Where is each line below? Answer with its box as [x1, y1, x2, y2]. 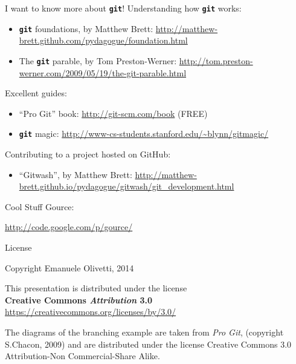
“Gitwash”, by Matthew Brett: [19, 168, 132, 180]
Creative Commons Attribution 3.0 [5, 293, 153, 306]
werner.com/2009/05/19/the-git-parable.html [19, 66, 187, 79]
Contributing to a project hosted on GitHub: [5, 148, 171, 160]
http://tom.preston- [179, 54, 253, 67]
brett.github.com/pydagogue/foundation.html [19, 34, 188, 47]
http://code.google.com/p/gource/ [5, 220, 133, 233]
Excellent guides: [5, 87, 67, 99]
